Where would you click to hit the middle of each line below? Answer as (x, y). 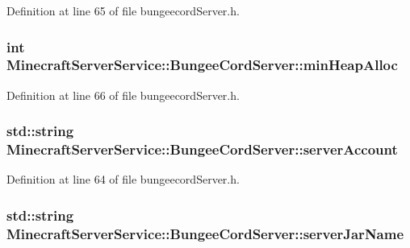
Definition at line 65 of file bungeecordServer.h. (123, 10)
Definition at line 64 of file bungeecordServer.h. (123, 179)
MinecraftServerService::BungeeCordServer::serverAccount (202, 149)
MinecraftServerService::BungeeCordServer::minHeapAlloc (202, 65)
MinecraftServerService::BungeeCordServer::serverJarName (205, 233)
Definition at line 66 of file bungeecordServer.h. (123, 95)
